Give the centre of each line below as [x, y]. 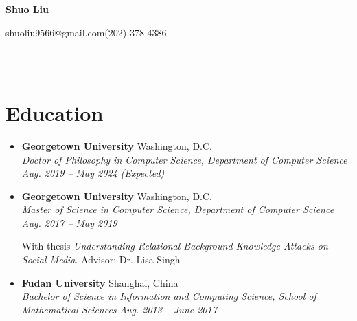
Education [55, 112]
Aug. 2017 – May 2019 [69, 222]
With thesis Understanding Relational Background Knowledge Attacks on [175, 246]
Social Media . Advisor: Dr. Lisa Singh [101, 259]
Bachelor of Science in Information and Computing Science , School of [169, 296]
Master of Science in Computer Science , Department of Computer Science [178, 209]
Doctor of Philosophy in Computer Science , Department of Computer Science [184, 159]
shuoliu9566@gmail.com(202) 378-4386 [86, 32]
